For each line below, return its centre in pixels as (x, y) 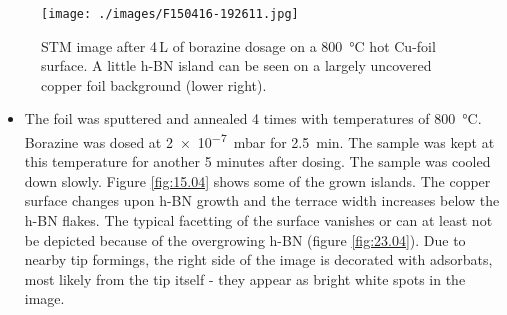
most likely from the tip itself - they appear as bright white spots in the (245, 278)
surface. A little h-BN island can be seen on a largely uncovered (236, 65)
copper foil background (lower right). (154, 84)
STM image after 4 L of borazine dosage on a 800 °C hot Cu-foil (238, 45)
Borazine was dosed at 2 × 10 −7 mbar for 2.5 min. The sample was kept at (259, 140)
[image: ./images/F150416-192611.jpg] (170, 14)
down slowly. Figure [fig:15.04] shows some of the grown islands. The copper (257, 180)
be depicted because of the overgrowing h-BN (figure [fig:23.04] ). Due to (245, 239)
